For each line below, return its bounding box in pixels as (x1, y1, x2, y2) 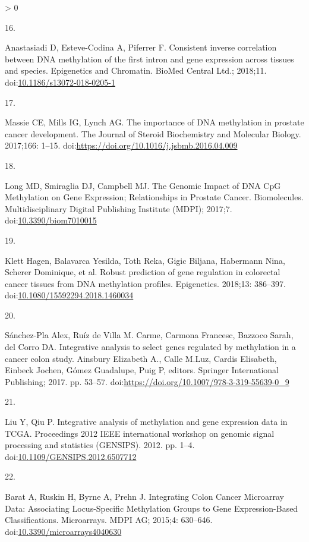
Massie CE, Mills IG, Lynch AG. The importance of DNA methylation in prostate (5, 116, 304, 128)
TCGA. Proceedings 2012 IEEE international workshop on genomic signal (5, 427, 275, 439)
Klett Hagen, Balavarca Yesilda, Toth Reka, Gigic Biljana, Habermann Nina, (5, 254, 285, 266)
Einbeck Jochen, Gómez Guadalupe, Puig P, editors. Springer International (5, 364, 279, 376)
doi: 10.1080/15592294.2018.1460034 (5, 289, 134, 301)
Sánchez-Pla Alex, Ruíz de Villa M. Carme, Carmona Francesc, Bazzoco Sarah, (5, 329, 294, 341)
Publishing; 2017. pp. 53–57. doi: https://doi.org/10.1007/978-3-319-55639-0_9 (5, 375, 289, 387)
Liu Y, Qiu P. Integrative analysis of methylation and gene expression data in (5, 415, 288, 428)
